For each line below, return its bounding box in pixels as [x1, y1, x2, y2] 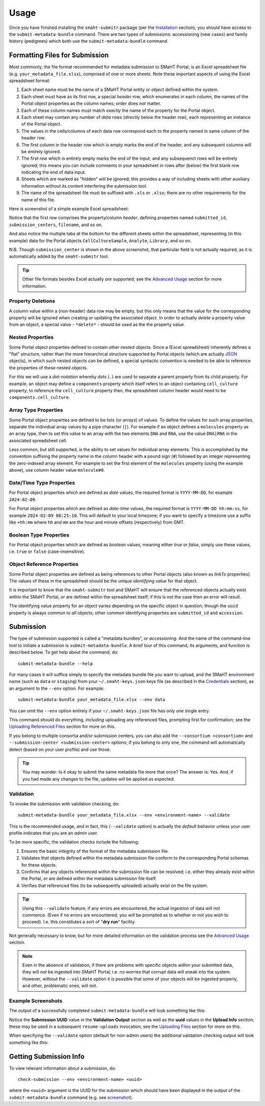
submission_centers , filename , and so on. [9, 222, 103, 227]
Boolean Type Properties [9, 531, 70, 538]
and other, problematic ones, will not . [22, 983, 98, 989]
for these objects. [21, 862, 57, 868]
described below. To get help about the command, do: [9, 649, 119, 655]
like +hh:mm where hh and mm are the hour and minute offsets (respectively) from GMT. [9, 519, 185, 525]
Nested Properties [9, 334, 54, 341]
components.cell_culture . [9, 395, 70, 400]
